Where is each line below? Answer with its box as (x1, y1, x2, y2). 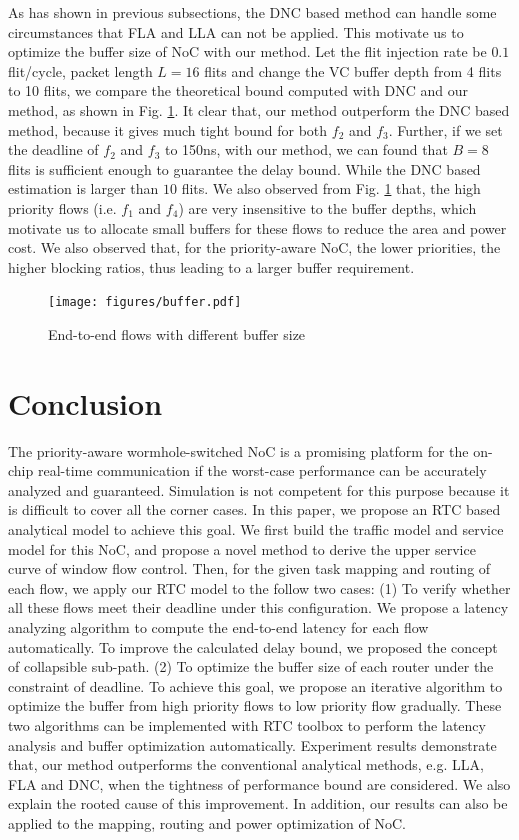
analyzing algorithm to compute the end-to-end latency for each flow (8, 617, 429, 638)
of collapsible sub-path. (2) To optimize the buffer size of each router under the (8, 656, 494, 677)
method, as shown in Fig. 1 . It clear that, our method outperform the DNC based (8, 99, 510, 120)
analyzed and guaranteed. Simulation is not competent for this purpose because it (8, 479, 510, 500)
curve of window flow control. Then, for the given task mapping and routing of (8, 558, 491, 579)
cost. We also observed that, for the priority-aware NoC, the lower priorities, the (8, 237, 501, 258)
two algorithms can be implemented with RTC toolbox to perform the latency (8, 715, 486, 735)
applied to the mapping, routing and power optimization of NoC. (8, 812, 406, 833)
